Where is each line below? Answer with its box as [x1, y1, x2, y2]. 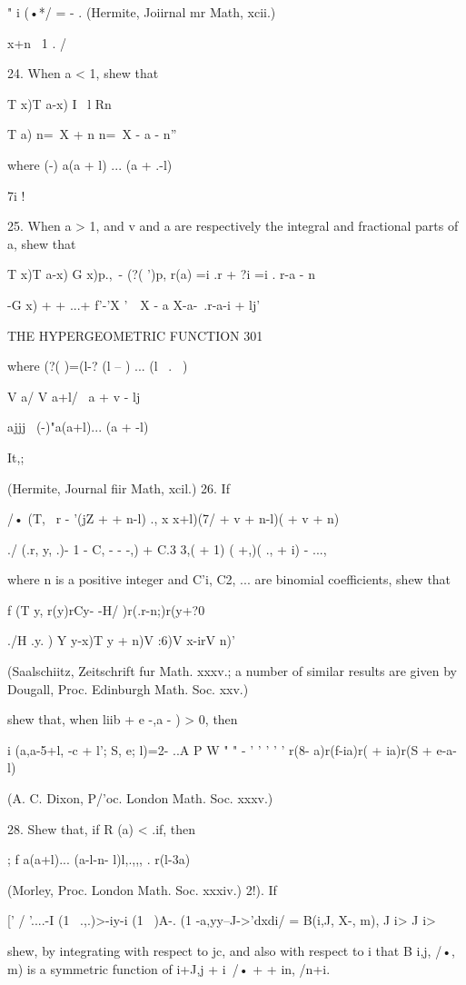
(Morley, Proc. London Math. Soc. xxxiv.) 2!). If [7, 880, 277, 899]
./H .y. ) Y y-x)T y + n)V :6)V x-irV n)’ [7, 631, 235, 650]
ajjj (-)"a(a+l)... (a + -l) [7, 417, 149, 436]
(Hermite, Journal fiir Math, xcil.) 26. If [7, 478, 230, 497]
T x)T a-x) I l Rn [7, 94, 112, 113]
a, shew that [7, 234, 76, 253]
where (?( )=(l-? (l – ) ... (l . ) [7, 356, 188, 375]
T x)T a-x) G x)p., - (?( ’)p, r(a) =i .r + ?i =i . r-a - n [7, 264, 315, 284]
